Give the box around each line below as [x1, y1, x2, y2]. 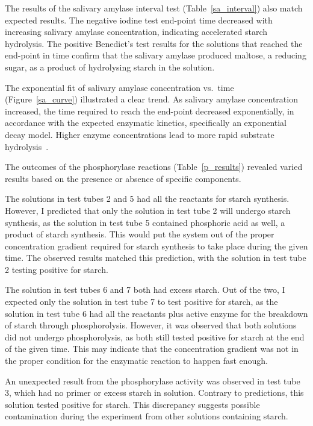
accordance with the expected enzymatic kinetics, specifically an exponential [5, 116, 287, 129]
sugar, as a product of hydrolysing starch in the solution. [5, 60, 215, 73]
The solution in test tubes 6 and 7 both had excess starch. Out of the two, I [5, 283, 285, 296]
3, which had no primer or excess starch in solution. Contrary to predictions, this [5, 386, 304, 399]
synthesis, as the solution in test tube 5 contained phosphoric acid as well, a [5, 216, 285, 228]
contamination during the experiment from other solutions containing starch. [5, 410, 288, 422]
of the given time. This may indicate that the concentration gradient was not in [5, 342, 299, 355]
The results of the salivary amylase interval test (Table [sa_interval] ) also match [5, 2, 303, 14]
